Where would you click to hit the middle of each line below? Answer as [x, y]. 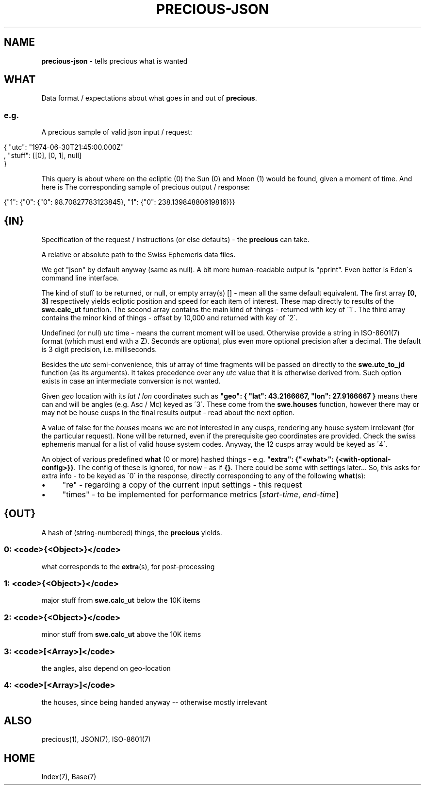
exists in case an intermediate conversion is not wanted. [131, 381]
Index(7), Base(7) [69, 777]
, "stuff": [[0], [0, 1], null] [43, 156]
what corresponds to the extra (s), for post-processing [128, 566]
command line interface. [80, 278]
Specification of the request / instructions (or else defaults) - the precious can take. [175, 240]
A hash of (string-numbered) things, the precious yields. [132, 532]
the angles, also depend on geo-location [106, 668]
